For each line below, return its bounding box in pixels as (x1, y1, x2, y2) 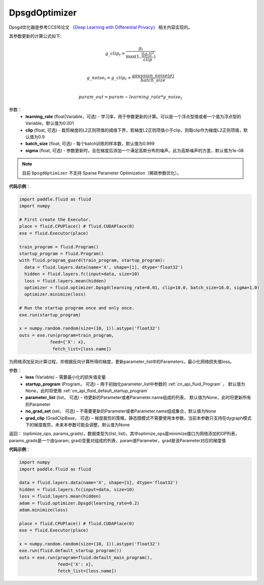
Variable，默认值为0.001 (25, 120, 74, 126)
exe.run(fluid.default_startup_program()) (19, 548, 122, 553)
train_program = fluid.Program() (19, 244, 99, 250)
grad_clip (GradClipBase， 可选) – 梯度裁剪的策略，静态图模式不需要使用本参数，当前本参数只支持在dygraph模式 (25, 415, 252, 421)
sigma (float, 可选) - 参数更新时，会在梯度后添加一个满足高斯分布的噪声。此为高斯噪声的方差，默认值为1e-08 (25, 147, 244, 153)
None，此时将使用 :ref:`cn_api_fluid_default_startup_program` (25, 388, 148, 394)
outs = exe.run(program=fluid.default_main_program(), (19, 554, 152, 560)
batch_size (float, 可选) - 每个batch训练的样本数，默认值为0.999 (25, 141, 155, 147)
